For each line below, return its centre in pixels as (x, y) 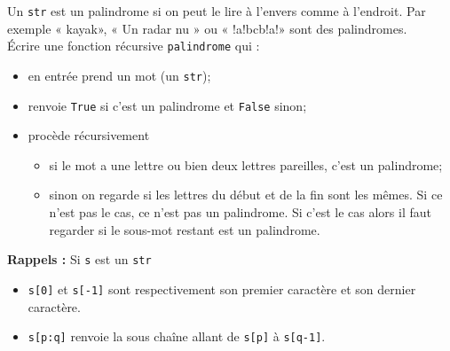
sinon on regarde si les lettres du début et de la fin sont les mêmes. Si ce (246, 195)
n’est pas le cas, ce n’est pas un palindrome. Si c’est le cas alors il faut (240, 212)
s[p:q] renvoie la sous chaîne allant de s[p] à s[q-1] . (177, 336)
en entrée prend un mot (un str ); (119, 75)
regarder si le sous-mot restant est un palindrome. (185, 229)
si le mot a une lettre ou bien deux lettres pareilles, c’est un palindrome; (246, 164)
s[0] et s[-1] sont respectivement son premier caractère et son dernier (222, 289)
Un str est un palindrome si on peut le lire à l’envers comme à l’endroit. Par (217, 11)
